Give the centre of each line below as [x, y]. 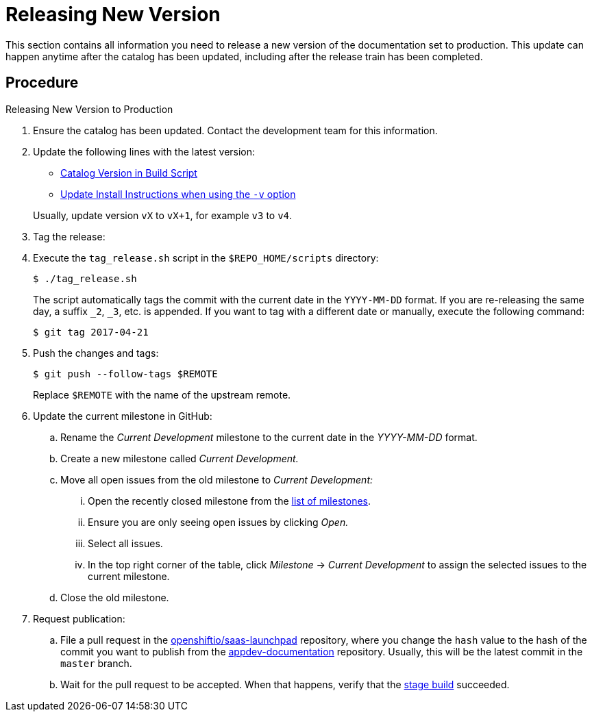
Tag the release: [69, 236]
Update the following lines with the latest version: [144, 151]
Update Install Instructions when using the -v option [178, 194]
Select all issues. [125, 543]
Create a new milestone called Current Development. [180, 458]
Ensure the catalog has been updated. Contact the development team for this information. [235, 130]
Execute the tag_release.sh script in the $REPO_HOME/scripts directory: [206, 257]
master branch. [96, 663]
